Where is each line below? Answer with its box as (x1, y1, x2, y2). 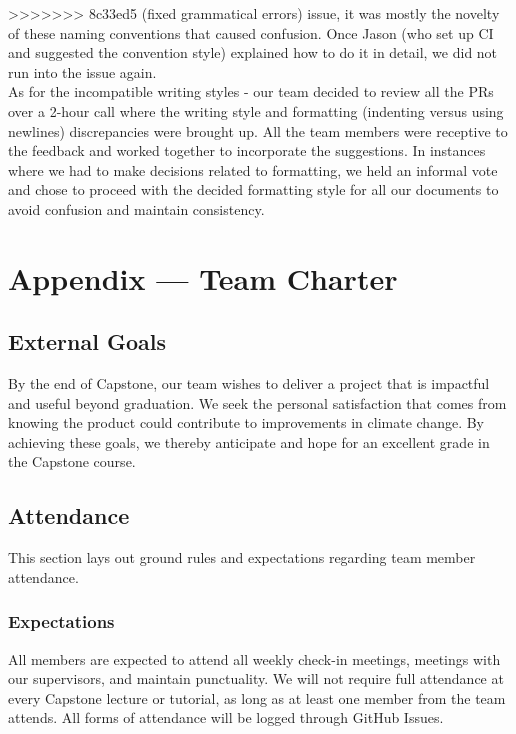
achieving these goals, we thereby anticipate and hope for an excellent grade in (8, 431, 490, 452)
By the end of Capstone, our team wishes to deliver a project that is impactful (8, 373, 490, 394)
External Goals (8, 326, 166, 357)
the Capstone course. (8, 451, 136, 472)
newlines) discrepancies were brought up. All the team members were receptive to (8, 120, 508, 141)
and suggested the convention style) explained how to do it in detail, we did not (8, 42, 498, 63)
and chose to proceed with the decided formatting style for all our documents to (8, 179, 499, 200)
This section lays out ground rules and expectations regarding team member (8, 547, 476, 568)
